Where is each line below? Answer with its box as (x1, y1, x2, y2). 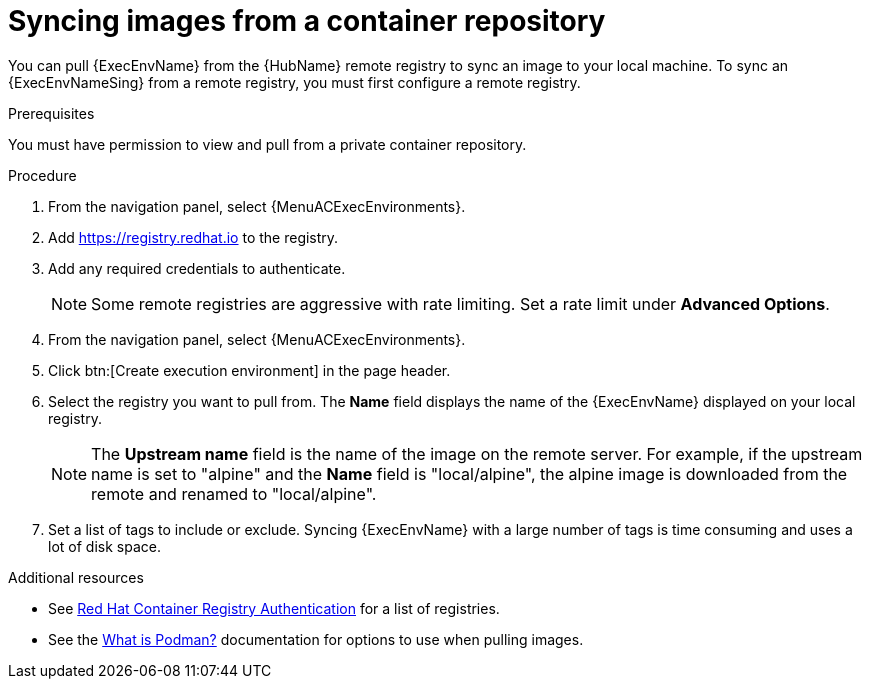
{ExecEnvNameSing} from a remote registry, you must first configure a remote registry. (8, 73, 581, 91)
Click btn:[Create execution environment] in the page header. (48, 361, 451, 379)
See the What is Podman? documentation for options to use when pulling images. (48, 630, 584, 648)
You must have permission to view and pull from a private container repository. (8, 135, 527, 153)
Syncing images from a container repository (8, 4, 606, 38)
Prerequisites (8, 104, 95, 122)
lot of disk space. (48, 537, 161, 555)
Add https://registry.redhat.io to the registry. (48, 228, 339, 246)
